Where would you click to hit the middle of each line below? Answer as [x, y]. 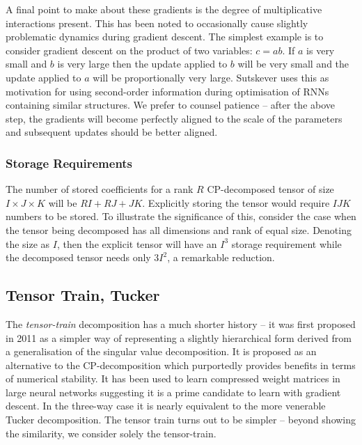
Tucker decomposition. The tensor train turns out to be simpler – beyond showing [181, 420]
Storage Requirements [69, 163]
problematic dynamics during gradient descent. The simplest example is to [165, 37]
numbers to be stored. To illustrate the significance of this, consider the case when [181, 216]
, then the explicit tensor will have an [137, 243]
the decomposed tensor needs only [78, 257]
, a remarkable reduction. [221, 257]
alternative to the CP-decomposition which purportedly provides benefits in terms [181, 365]
